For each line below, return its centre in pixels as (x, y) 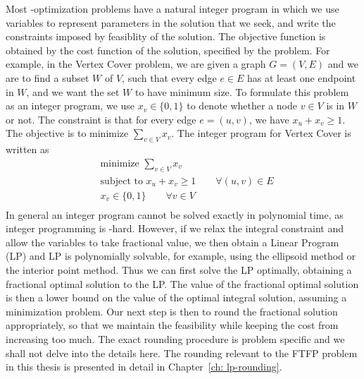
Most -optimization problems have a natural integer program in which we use (172, 8)
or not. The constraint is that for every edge (101, 119)
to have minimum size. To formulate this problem (242, 91)
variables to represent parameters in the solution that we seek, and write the (171, 22)
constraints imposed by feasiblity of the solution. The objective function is (166, 36)
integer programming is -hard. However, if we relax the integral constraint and (175, 228)
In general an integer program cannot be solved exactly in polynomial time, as (175, 214)
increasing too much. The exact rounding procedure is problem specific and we (175, 339)
